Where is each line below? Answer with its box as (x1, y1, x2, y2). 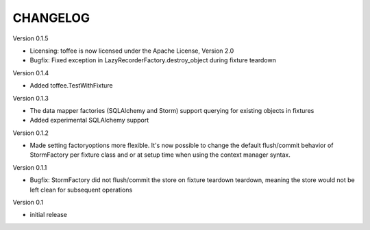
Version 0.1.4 (12, 68, 49, 77)
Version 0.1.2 (12, 129, 49, 137)
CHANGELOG (12, 10, 90, 25)
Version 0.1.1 (12, 163, 47, 171)
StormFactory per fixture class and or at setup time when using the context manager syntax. (29, 151, 291, 159)
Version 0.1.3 (12, 94, 49, 102)
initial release (29, 211, 68, 219)
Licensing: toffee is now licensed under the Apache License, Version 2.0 (29, 47, 234, 55)
